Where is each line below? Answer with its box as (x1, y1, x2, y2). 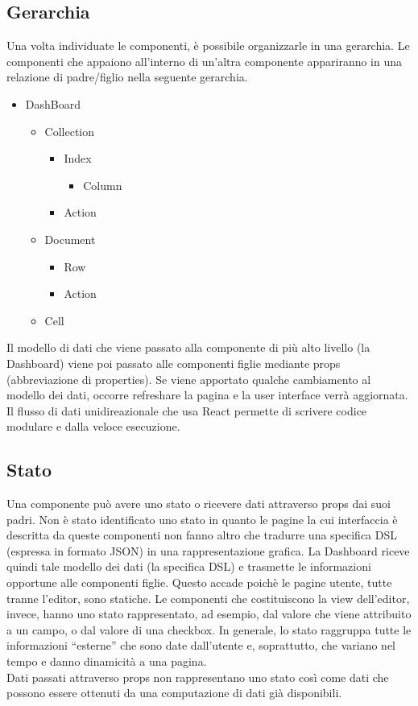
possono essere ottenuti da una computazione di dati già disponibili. (6, 684, 342, 701)
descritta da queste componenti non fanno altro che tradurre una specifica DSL (6, 526, 398, 543)
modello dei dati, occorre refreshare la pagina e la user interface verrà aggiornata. (6, 386, 408, 403)
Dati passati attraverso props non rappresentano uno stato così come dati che (6, 668, 389, 685)
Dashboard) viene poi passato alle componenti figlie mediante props (6, 354, 341, 371)
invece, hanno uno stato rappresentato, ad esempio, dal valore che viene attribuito (6, 605, 412, 622)
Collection (44, 122, 95, 139)
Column (83, 176, 122, 193)
